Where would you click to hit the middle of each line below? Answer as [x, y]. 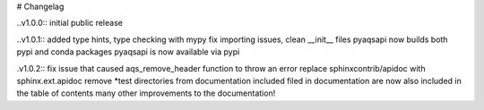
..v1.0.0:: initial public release [69, 23]
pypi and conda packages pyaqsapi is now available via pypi [128, 52]
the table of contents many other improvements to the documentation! [146, 93]
